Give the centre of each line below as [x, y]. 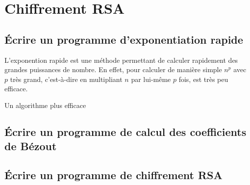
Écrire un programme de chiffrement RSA [113, 175]
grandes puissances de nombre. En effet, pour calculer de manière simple [113, 69]
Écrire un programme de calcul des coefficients [125, 131]
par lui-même [151, 79]
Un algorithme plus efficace [45, 105]
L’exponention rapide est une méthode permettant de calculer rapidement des [121, 60]
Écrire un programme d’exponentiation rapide [124, 39]
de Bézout [31, 146]
